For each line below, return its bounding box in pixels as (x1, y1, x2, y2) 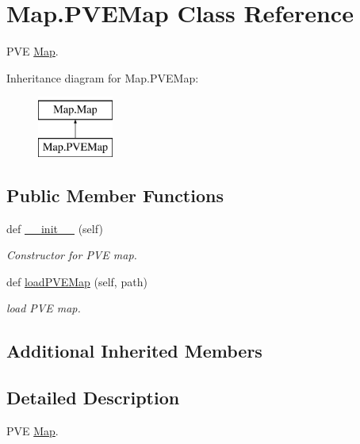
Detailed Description (6, 385, 180, 410)
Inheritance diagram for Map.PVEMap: (6, 69, 199, 86)
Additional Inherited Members (6, 339, 262, 363)
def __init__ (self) (6, 220, 103, 236)
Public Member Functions (6, 182, 224, 207)
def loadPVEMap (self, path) (6, 273, 147, 289)
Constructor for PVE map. (6, 247, 137, 263)
